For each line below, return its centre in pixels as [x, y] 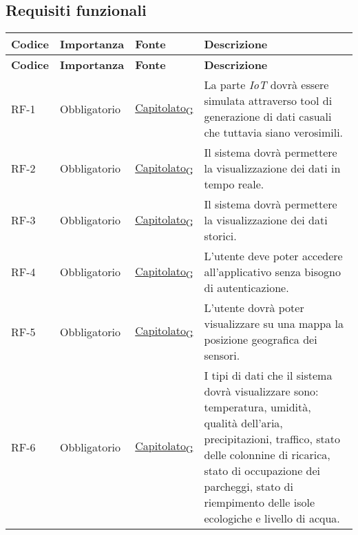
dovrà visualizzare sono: [261, 391]
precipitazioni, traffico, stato [272, 439]
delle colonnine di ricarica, [267, 455]
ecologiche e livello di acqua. [272, 518]
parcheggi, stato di [249, 487]
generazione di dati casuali [268, 117]
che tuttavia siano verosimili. [274, 133]
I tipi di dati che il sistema [268, 376]
